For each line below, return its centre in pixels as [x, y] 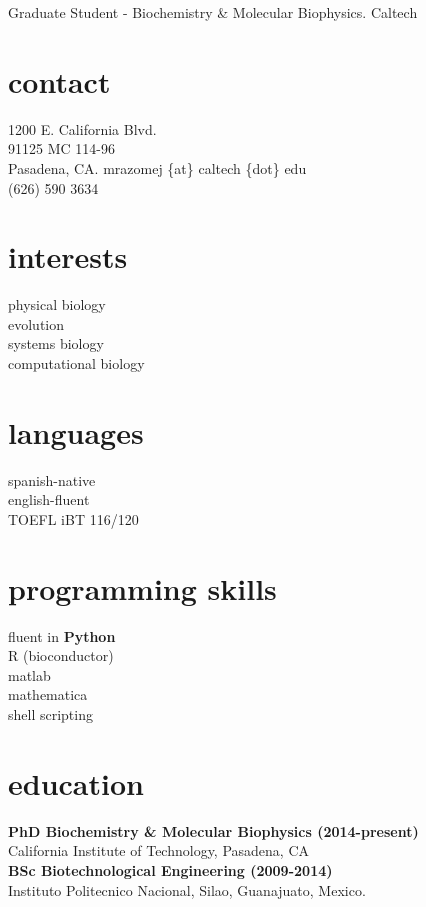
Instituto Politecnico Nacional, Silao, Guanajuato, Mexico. [187, 889]
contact [59, 80]
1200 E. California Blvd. [82, 128]
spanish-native [52, 479]
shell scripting [50, 714]
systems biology [56, 343]
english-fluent [49, 499]
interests [68, 256]
